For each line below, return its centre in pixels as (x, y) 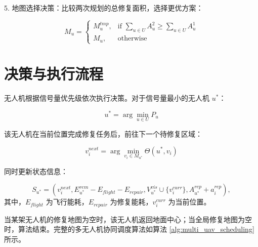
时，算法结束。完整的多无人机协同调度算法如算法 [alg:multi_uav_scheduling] (129, 229)
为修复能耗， (131, 202)
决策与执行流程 (54, 74)
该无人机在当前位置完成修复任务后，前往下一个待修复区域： (103, 133)
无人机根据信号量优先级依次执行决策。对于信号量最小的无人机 (107, 98)
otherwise (132, 39)
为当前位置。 (189, 202)
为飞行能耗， (67, 202)
